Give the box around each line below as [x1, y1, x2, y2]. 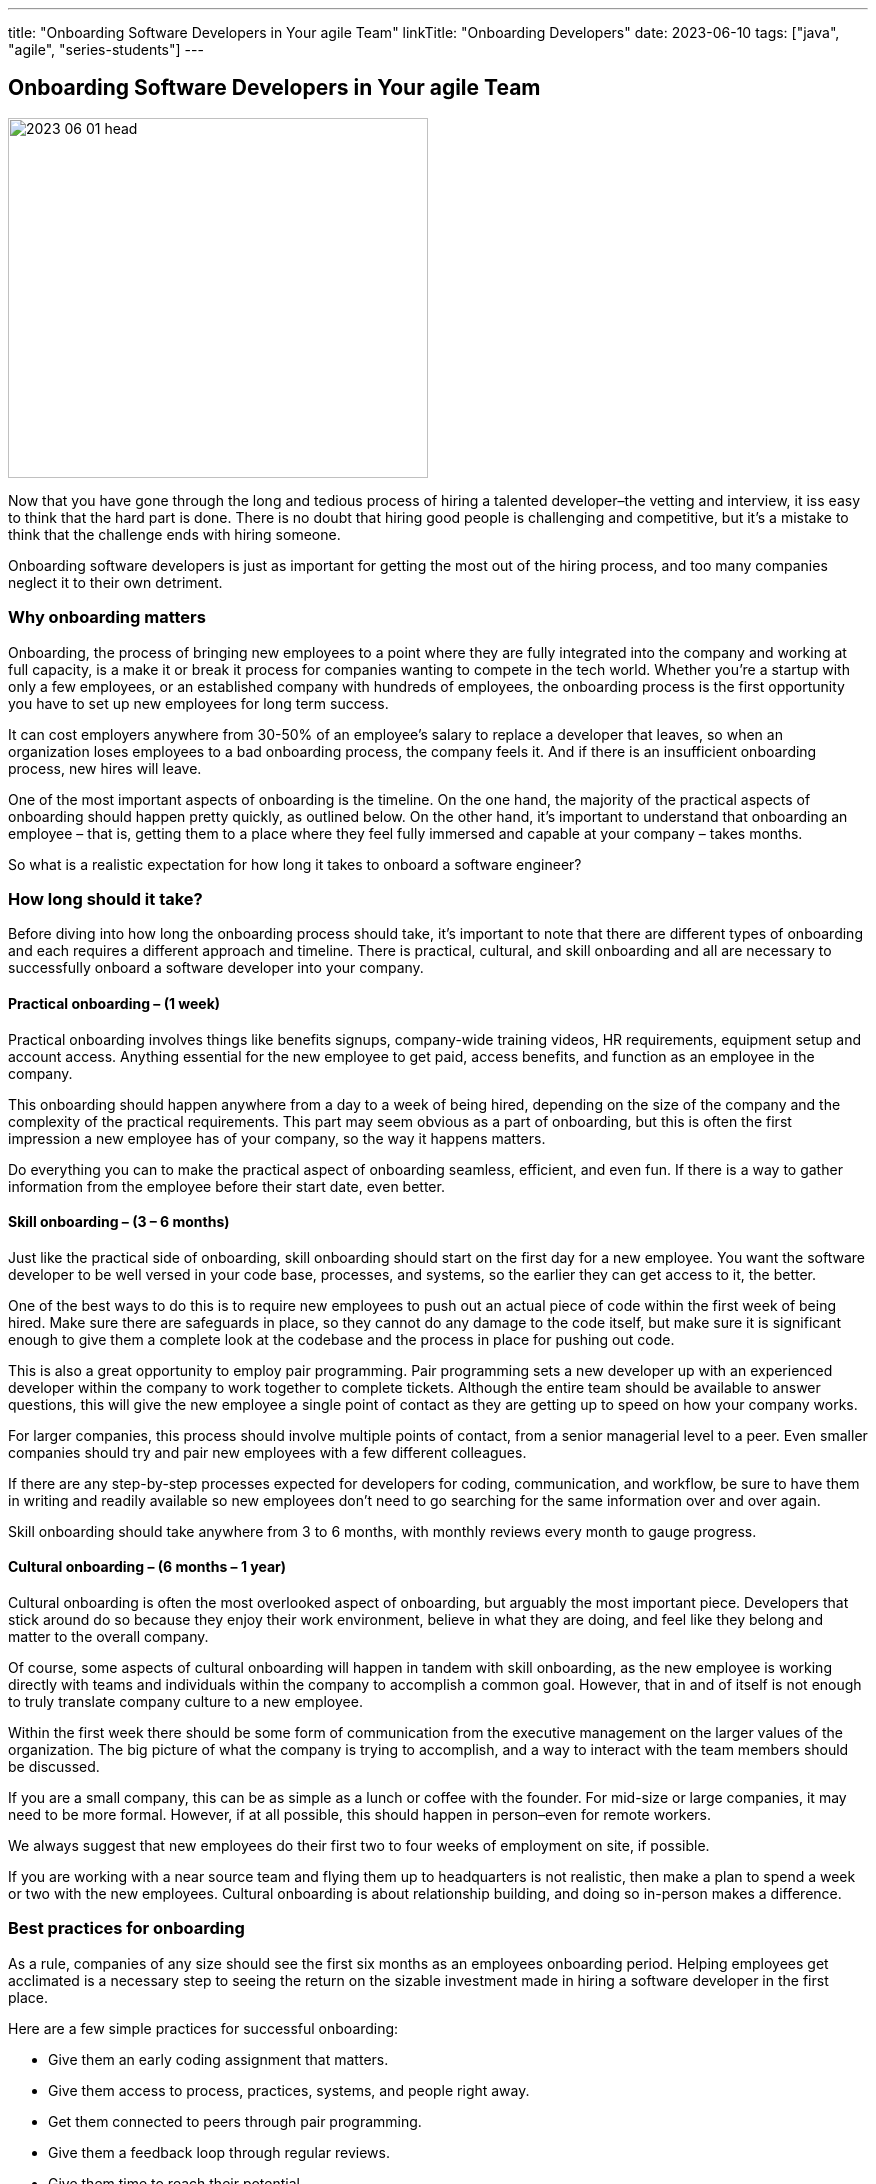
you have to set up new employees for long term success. [8, 694, 389, 712]
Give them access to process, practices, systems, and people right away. [48, 2081, 530, 2099]
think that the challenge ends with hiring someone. [8, 525, 341, 543]
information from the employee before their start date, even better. [8, 1177, 445, 1195]
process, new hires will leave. [8, 759, 202, 777]
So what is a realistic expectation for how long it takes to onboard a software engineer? [8, 855, 582, 873]
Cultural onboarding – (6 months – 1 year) [8, 1558, 287, 1576]
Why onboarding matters [8, 607, 206, 628]
